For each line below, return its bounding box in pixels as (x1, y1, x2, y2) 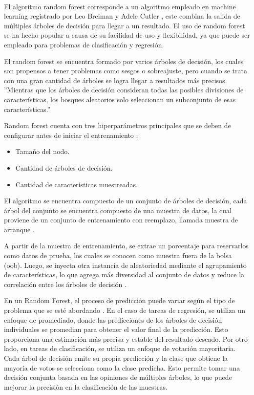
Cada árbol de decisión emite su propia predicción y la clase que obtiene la (4, 353, 228, 363)
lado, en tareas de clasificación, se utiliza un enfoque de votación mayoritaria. (4, 343, 236, 353)
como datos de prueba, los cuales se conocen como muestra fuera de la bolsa (4, 250, 232, 261)
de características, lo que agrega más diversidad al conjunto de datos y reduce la (4, 269, 245, 280)
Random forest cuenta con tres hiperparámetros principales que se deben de (4, 120, 231, 131)
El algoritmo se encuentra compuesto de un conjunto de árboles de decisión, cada (4, 196, 247, 206)
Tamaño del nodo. (15, 146, 70, 156)
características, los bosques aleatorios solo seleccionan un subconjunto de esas (4, 94, 236, 104)
